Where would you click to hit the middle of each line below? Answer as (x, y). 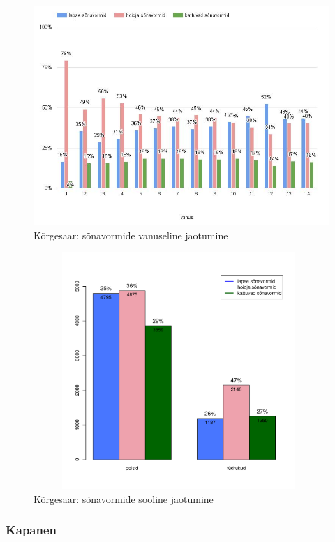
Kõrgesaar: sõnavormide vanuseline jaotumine (131, 235)
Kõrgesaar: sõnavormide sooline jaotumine (124, 498)
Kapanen (31, 530)
